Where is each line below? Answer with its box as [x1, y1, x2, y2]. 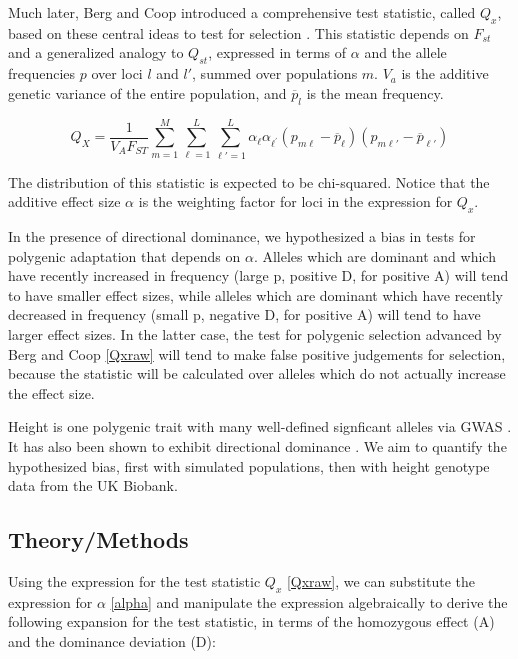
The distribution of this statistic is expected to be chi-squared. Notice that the [8, 171, 490, 192]
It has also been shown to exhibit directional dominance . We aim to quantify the [8, 436, 507, 457]
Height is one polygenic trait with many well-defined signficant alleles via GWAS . [8, 416, 512, 437]
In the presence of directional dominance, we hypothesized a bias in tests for [8, 226, 476, 247]
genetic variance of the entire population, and [8, 82, 287, 103]
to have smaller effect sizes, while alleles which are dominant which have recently [8, 284, 503, 305]
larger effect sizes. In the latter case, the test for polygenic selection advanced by [8, 324, 502, 345]
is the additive [401, 63, 489, 84]
